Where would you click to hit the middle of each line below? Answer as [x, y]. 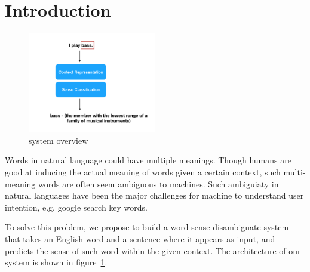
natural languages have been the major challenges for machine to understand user [154, 195]
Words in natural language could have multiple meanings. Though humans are [148, 160]
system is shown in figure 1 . [56, 262]
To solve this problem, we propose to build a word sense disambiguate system [147, 227]
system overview [59, 140]
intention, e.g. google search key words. [76, 207]
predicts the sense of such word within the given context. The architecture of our [153, 250]
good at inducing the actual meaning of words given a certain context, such [143, 171]
